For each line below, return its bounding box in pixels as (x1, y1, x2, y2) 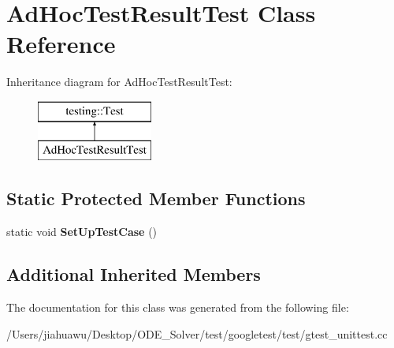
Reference (6, 28, 116, 60)
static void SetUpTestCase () (6, 223, 158, 240)
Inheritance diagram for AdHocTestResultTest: (6, 73, 232, 90)
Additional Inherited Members (6, 262, 261, 286)
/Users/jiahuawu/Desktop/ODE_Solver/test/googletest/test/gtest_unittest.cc (6, 325, 388, 342)
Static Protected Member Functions (6, 186, 306, 211)
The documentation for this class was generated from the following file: (6, 299, 349, 316)
